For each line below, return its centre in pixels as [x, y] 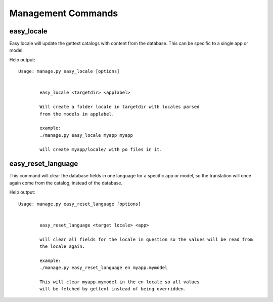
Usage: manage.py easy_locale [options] [69, 71]
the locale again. [62, 246]
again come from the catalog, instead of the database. [66, 183]
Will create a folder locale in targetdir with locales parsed [120, 107]
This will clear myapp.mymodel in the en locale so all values [120, 282]
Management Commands [64, 13]
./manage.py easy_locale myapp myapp [86, 135]
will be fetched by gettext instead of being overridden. [113, 289]
